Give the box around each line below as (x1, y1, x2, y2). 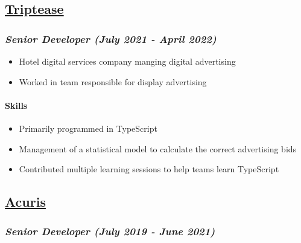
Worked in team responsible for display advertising (19, 75, 207, 88)
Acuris (5, 192, 46, 211)
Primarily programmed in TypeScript (19, 121, 157, 134)
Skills (5, 99, 28, 111)
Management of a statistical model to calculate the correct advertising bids (19, 142, 297, 155)
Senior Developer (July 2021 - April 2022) (5, 31, 217, 46)
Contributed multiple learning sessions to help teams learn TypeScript (19, 163, 279, 175)
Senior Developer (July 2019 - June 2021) (5, 224, 215, 239)
